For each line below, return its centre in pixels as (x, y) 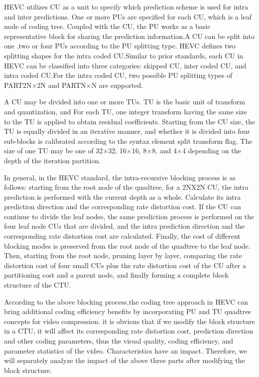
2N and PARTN (62, 85)
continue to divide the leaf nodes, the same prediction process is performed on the (129, 216)
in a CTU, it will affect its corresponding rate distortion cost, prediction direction (129, 331)
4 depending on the (211, 151)
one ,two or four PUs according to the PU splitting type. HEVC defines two (120, 46)
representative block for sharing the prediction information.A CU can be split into (129, 36)
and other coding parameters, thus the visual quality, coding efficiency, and (119, 341)
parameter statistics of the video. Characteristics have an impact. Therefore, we (126, 350)
